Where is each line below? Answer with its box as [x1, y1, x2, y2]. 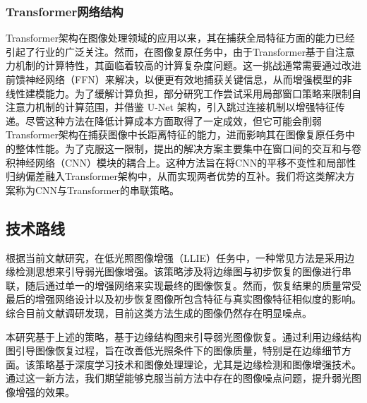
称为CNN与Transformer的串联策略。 [15, 182, 179, 197]
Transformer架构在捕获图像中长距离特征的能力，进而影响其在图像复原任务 [6, 127, 345, 142]
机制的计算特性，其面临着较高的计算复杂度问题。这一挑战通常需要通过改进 [15, 58, 361, 73]
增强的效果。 [15, 384, 75, 399]
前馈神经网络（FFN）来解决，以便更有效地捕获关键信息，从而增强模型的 [6, 72, 342, 86]
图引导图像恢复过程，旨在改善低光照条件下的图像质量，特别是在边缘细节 [6, 343, 342, 358]
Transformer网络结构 [6, 2, 124, 20]
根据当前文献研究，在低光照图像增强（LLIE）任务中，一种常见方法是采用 [6, 250, 345, 265]
